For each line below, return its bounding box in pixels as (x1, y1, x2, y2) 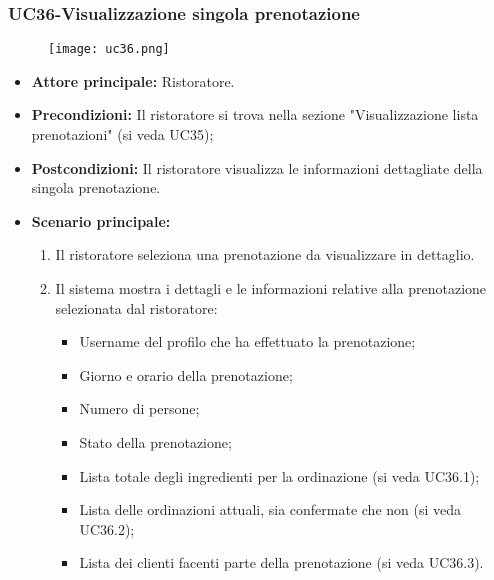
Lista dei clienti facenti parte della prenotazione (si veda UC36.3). (79, 552, 484, 573)
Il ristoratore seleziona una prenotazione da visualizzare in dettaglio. (55, 244, 475, 265)
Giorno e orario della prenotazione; (79, 364, 293, 385)
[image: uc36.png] (48, 42, 170, 57)
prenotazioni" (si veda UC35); (31, 124, 214, 145)
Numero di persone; (79, 398, 200, 419)
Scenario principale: (31, 210, 171, 231)
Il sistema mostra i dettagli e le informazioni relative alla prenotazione (55, 278, 487, 299)
